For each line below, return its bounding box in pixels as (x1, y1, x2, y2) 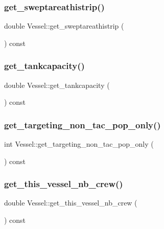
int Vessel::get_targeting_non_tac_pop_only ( (4, 139, 154, 149)
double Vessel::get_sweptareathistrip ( (4, 20, 124, 31)
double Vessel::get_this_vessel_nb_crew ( (4, 197, 137, 208)
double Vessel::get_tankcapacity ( (4, 79, 110, 90)
